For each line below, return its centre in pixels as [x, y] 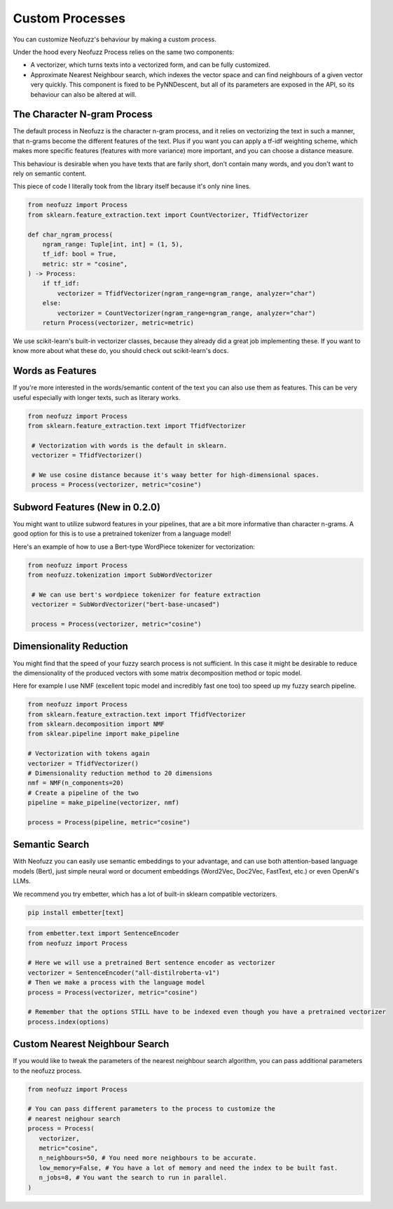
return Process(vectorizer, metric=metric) [118, 323]
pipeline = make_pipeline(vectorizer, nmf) [104, 803]
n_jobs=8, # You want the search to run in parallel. [133, 1178]
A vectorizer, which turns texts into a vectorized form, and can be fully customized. [151, 65]
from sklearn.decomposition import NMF [96, 724]
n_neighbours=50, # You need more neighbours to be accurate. [148, 1158]
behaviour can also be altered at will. [83, 94]
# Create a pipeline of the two [83, 793]
